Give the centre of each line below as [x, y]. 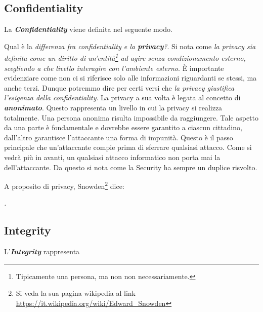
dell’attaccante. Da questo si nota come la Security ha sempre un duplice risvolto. [131, 167]
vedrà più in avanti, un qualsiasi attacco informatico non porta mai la [112, 157]
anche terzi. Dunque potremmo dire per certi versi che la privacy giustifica [119, 87]
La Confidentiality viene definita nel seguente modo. [88, 29]
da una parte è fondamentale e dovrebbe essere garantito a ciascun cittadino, [123, 127]
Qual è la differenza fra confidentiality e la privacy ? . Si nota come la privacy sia [130, 46]
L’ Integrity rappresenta [42, 251]
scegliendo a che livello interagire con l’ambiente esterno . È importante [114, 68]
